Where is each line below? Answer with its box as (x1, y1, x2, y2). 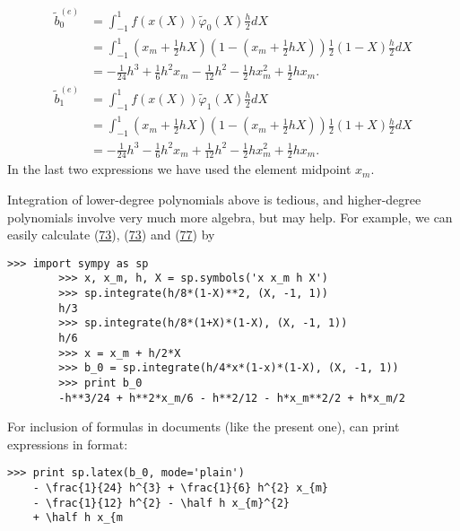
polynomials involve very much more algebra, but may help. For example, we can (7, 207, 453, 226)
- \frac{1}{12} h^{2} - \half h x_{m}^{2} (32, 496, 290, 509)
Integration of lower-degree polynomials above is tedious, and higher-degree (7, 189, 421, 208)
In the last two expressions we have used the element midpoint (7, 160, 352, 178)
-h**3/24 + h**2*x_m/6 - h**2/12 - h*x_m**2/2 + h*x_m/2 (58, 391, 405, 405)
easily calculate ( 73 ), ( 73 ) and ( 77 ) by (7, 225, 215, 244)
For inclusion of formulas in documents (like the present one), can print (7, 417, 400, 436)
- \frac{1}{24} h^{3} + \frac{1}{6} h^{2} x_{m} (32, 482, 328, 495)
